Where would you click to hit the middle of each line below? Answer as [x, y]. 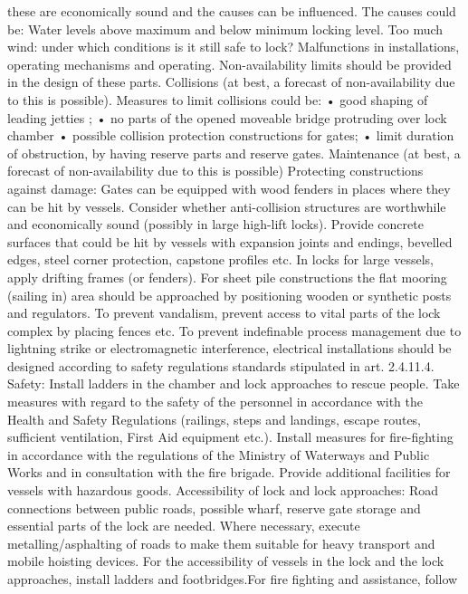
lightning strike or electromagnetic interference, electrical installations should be [229, 348]
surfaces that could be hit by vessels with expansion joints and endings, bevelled [230, 241]
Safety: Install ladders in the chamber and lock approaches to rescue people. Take [234, 383]
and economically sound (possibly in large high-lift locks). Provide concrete [215, 224]
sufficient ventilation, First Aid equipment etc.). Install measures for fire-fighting [230, 437]
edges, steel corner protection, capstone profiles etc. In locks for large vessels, [220, 259]
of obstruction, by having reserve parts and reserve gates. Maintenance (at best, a [234, 153]
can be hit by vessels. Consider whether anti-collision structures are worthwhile [227, 206]
